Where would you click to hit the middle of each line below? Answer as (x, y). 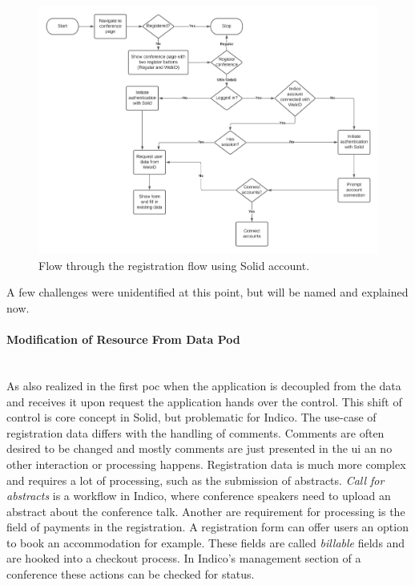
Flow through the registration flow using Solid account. (174, 265)
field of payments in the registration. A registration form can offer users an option (207, 527)
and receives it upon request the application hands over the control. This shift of (204, 401)
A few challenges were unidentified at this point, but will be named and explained (207, 292)
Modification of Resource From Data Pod (123, 339)
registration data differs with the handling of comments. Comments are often (195, 432)
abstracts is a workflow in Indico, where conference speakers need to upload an (199, 496)
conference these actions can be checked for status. (131, 574)
